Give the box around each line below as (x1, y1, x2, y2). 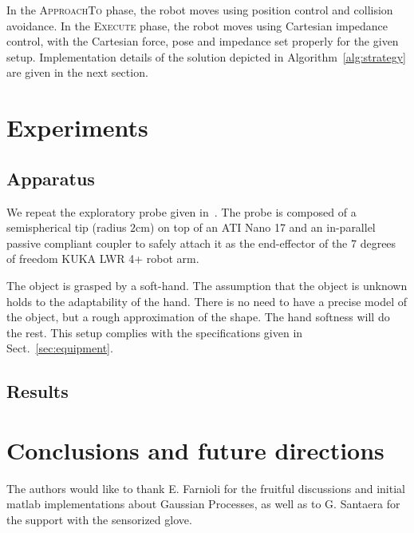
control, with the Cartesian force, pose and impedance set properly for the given (6, 33, 399, 50)
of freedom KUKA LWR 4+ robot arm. (6, 250, 199, 267)
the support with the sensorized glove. (6, 511, 192, 527)
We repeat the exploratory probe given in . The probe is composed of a (6, 203, 357, 220)
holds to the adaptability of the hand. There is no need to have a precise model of (6, 292, 407, 309)
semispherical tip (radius (6, 219, 127, 236)
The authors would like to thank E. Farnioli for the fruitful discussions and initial (6, 479, 405, 496)
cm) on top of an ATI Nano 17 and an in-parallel (136, 219, 376, 236)
